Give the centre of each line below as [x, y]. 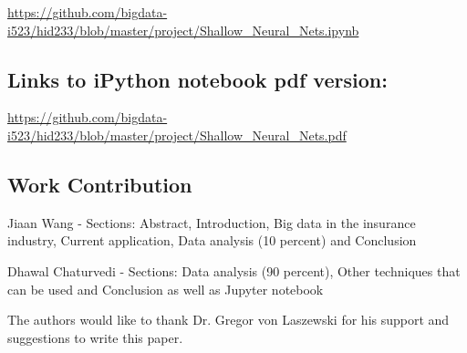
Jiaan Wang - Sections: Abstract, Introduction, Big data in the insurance [212, 222]
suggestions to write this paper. [95, 337]
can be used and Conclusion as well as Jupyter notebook [166, 289]
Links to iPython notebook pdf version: [197, 79]
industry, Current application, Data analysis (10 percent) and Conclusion [212, 240]
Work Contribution [100, 184]
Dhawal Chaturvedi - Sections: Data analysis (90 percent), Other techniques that [234, 270]
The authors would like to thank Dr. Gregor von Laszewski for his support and [228, 320]
